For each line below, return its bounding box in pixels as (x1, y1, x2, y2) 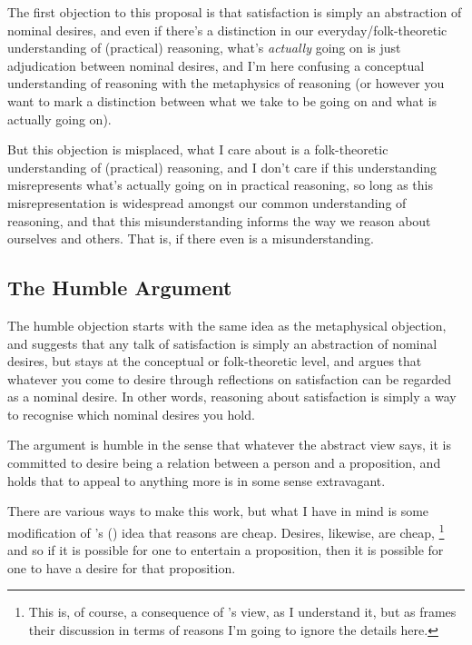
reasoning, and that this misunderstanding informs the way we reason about (7, 211, 431, 230)
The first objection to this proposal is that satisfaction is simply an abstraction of (7, 3, 462, 21)
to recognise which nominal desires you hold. (7, 404, 255, 423)
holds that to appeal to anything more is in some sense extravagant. (7, 471, 386, 490)
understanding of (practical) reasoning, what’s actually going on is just (7, 38, 401, 57)
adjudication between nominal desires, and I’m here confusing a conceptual (7, 55, 425, 74)
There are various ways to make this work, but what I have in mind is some (7, 501, 429, 521)
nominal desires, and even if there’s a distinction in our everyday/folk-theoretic (7, 20, 447, 39)
